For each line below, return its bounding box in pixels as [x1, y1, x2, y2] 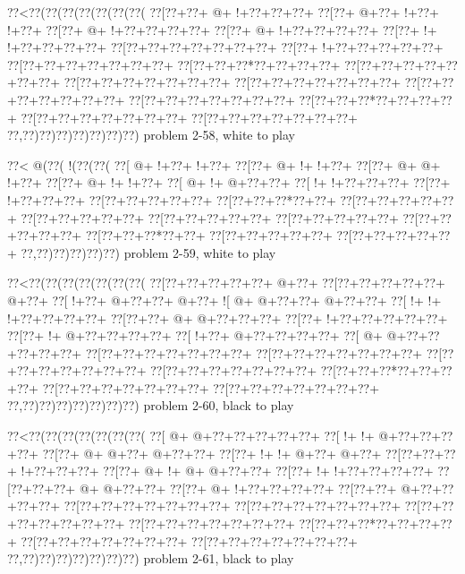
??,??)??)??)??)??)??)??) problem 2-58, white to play [7, 125, 295, 144]
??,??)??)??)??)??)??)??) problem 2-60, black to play [7, 396, 294, 415]
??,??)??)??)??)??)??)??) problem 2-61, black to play [7, 549, 294, 568]
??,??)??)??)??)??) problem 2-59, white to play [21, 243, 276, 261]
